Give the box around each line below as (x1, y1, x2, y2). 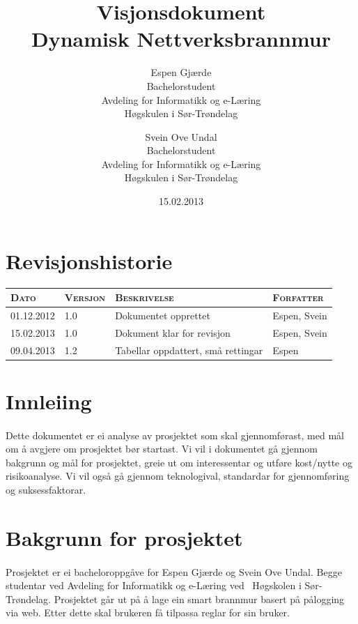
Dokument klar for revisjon (115, 325, 231, 340)
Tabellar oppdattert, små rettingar (115, 342, 263, 357)
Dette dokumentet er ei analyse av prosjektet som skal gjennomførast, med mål (6, 427, 344, 442)
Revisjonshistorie (6, 246, 173, 275)
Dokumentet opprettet (115, 307, 210, 322)
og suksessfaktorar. (6, 482, 86, 497)
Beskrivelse (115, 290, 174, 305)
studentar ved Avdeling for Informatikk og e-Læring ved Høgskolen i (6, 578, 302, 593)
